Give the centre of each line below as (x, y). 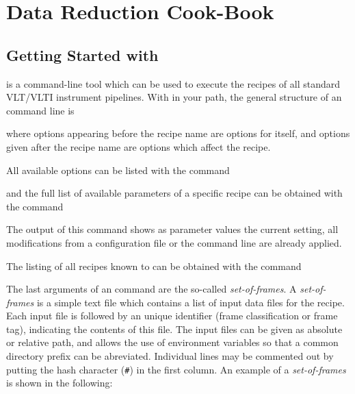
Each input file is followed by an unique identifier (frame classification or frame (172, 316)
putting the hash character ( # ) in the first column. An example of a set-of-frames (176, 369)
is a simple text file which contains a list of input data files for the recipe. (190, 302)
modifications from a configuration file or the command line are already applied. (174, 242)
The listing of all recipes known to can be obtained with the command (154, 266)
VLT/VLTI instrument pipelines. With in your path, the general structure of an (174, 97)
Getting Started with (82, 54)
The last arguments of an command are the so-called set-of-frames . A (152, 289)
